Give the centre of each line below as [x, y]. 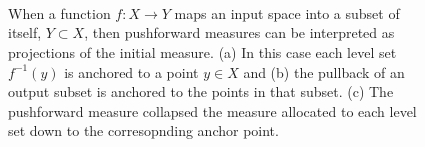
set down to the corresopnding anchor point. [143, 130]
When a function [59, 12]
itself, [25, 32]
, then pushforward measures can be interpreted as [239, 32]
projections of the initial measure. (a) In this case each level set [202, 51]
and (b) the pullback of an [324, 71]
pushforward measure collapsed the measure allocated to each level [212, 110]
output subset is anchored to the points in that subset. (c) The [201, 91]
